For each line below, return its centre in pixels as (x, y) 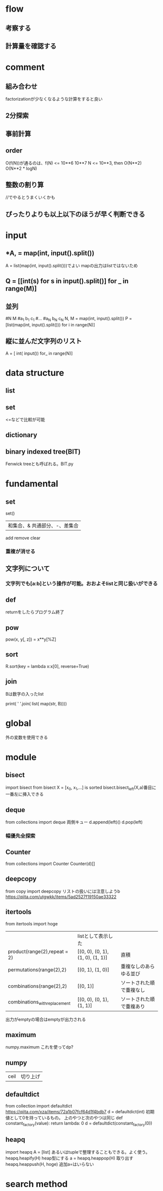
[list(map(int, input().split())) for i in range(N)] (50, 324)
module (21, 757)
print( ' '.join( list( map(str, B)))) (36, 703)
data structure (35, 373)
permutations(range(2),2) (37, 970)
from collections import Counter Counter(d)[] (50, 864)
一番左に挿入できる (25, 794)
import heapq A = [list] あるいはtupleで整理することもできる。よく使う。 (78, 1152)
